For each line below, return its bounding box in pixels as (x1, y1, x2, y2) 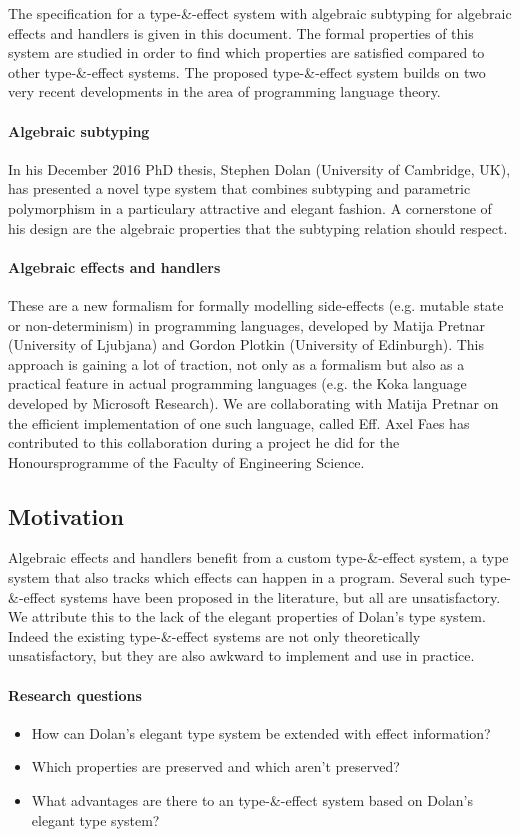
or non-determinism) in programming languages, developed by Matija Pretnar (8, 314, 486, 335)
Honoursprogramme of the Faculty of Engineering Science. (8, 451, 365, 472)
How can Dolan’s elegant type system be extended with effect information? (31, 722, 491, 743)
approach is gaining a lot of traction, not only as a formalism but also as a (8, 353, 465, 374)
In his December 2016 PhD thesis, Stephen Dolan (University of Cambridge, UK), (8, 158, 511, 179)
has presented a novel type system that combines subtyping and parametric (8, 178, 471, 199)
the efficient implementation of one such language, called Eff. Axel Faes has (8, 412, 470, 433)
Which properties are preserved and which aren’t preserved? (31, 756, 400, 777)
